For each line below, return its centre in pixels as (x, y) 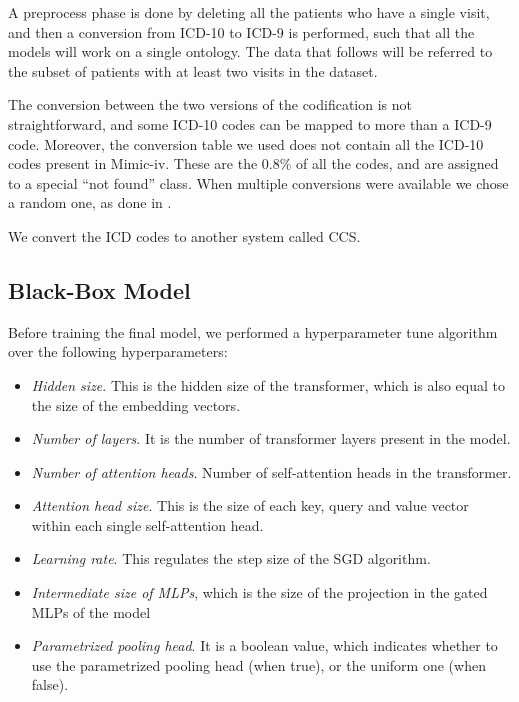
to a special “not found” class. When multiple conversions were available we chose (258, 182)
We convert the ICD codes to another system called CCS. (184, 235)
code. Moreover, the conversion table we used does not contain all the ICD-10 (246, 143)
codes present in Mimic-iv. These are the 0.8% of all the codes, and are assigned (253, 163)
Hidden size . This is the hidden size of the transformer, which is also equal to (268, 384)
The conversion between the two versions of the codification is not (210, 104)
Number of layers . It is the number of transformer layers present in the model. (271, 438)
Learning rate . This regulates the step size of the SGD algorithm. (231, 558)
